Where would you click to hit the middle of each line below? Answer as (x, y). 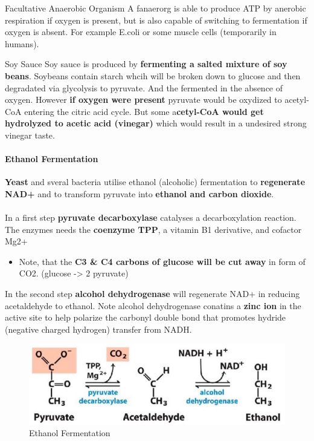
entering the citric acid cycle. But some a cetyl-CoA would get (144, 111)
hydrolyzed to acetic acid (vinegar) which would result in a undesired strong (156, 123)
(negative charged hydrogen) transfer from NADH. (98, 329)
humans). (22, 43)
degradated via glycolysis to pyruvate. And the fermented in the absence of (144, 87)
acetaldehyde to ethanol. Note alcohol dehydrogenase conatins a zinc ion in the (153, 305)
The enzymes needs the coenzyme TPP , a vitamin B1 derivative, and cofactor (153, 229)
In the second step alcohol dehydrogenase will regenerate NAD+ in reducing (152, 294)
